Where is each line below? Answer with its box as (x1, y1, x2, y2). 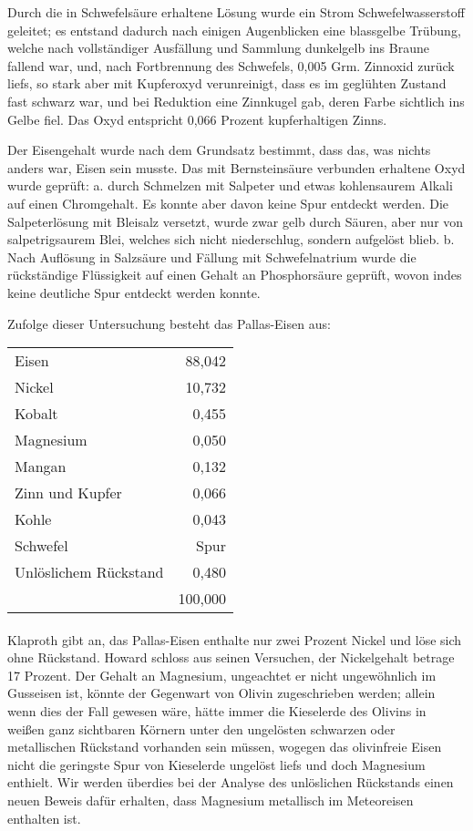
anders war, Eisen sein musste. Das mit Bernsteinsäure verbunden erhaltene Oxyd (7, 158, 466, 177)
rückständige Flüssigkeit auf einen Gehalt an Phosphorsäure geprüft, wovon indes (7, 265, 462, 284)
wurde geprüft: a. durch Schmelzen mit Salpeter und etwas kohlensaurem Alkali (7, 176, 453, 195)
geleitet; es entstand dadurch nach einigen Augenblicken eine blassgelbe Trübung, (7, 20, 461, 39)
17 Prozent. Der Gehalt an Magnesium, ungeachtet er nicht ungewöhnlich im (7, 665, 437, 684)
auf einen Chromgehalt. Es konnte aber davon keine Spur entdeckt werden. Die (7, 193, 449, 212)
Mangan (15, 456, 67, 477)
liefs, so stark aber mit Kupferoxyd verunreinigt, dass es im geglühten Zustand (7, 74, 447, 93)
